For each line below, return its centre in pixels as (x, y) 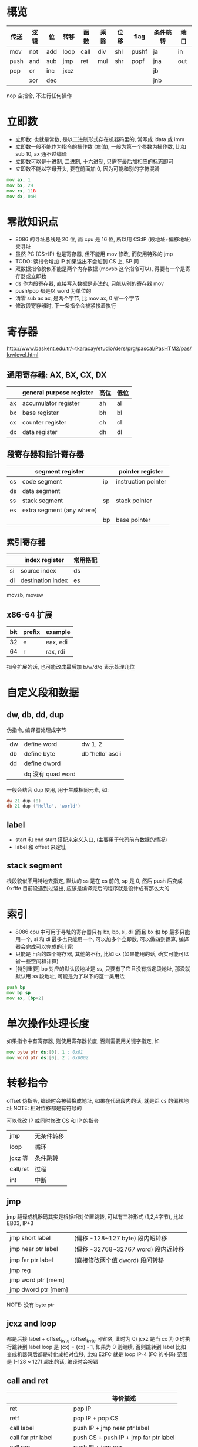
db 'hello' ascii (101, 753)
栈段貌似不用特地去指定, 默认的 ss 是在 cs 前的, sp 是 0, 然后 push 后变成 (95, 881)
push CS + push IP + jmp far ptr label (124, 1438)
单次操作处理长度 (48, 1023)
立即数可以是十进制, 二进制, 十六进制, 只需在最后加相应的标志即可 (94, 161)
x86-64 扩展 (30, 615)
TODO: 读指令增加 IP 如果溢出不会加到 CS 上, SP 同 (77, 262)
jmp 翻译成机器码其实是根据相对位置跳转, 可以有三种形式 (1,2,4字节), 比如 (95, 1216)
